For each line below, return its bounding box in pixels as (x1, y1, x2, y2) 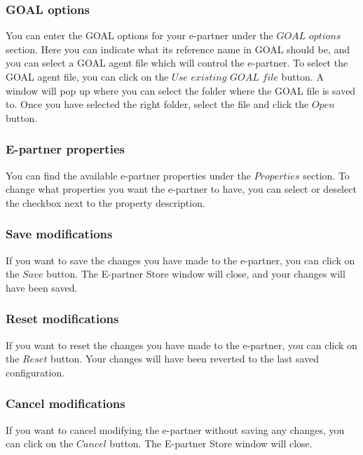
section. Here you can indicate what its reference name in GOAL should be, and (6, 41, 350, 56)
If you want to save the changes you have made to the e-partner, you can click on (6, 252, 355, 267)
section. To (303, 168, 350, 182)
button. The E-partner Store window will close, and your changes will (46, 266, 345, 281)
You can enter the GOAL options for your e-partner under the (6, 28, 273, 43)
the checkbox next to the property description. (6, 195, 205, 210)
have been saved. (6, 280, 78, 294)
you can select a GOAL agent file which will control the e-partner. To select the (6, 55, 348, 70)
